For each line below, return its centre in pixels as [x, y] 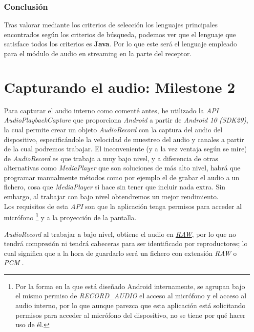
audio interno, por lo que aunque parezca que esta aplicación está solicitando [130, 305]
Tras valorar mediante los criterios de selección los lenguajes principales [111, 25]
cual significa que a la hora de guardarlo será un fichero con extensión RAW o [120, 253]
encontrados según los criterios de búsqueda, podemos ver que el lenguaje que [120, 34]
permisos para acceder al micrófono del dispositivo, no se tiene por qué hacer [130, 315]
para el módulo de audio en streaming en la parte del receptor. [98, 53]
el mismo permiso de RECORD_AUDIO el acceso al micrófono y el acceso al [131, 296]
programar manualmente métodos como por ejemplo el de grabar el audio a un [122, 177]
